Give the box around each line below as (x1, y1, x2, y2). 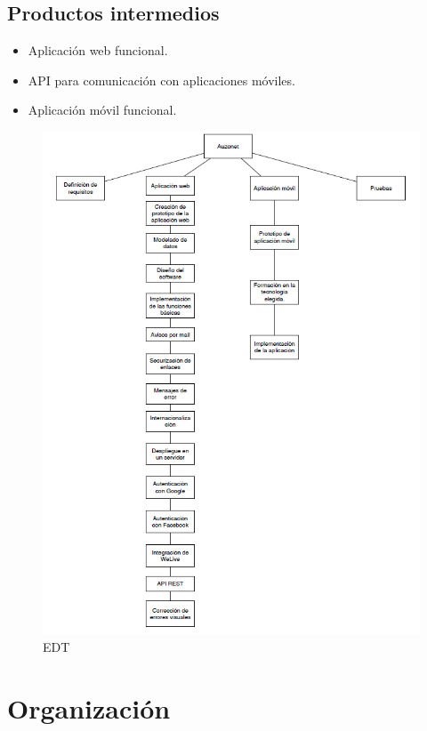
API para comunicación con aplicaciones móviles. (28, 70, 295, 89)
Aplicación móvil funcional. (28, 100, 177, 119)
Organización (7, 689, 171, 726)
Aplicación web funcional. (28, 41, 168, 60)
